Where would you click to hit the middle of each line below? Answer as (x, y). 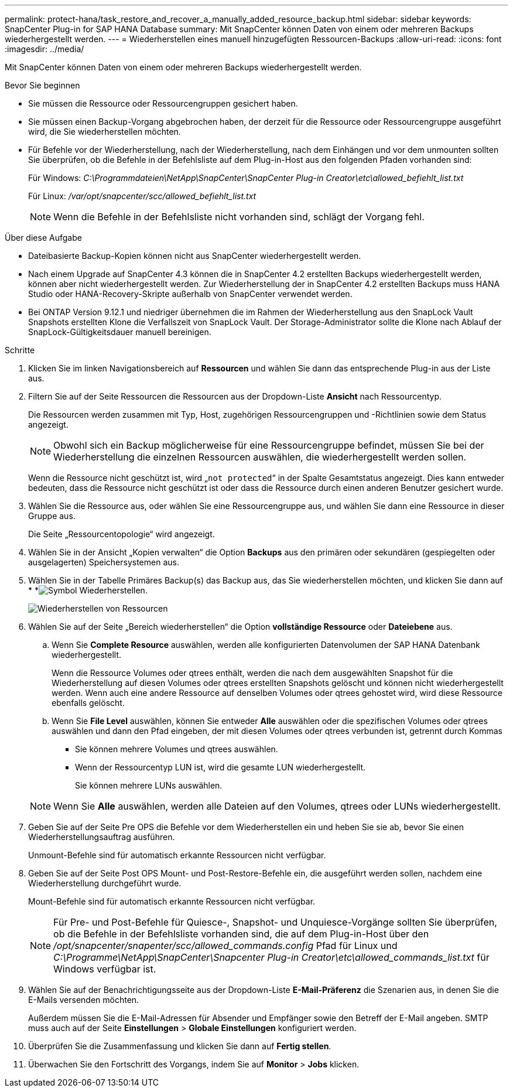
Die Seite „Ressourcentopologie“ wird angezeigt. (122, 534)
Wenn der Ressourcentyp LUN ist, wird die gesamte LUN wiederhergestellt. (220, 767)
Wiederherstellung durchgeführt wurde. (105, 883)
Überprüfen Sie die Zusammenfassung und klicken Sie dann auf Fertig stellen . (180, 1046)
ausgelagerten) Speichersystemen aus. (104, 562)
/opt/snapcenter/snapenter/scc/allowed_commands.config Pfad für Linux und (225, 946)
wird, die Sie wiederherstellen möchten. (105, 132)
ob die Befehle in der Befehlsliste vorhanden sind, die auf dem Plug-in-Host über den (241, 934)
